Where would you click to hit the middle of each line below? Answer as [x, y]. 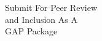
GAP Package [31, 31]
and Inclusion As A [41, 19]
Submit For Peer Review [51, 7]
